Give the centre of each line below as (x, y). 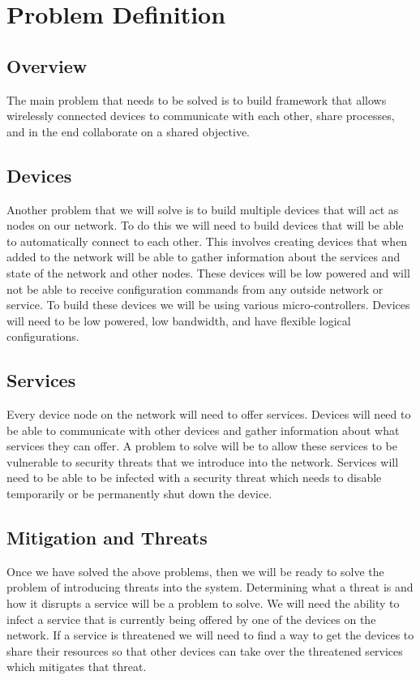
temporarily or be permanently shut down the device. (139, 494)
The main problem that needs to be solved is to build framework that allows (197, 99)
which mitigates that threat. (77, 667)
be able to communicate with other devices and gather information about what (203, 430)
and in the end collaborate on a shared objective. (129, 131)
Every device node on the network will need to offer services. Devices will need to (209, 414)
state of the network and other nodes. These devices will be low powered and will (208, 272)
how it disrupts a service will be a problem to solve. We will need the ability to (203, 603)
